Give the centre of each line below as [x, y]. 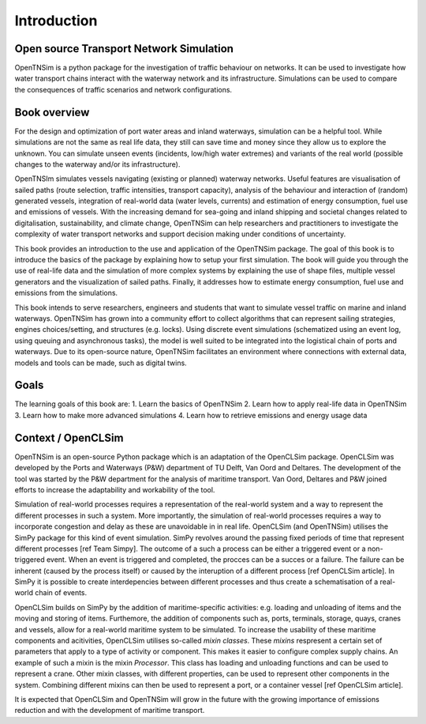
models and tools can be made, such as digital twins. [101, 363]
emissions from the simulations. [66, 293]
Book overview [52, 112]
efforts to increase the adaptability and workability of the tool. [115, 489]
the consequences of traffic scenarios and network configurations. [123, 89]
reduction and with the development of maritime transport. [110, 711]
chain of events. [61, 593]
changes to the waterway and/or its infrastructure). [97, 164]
